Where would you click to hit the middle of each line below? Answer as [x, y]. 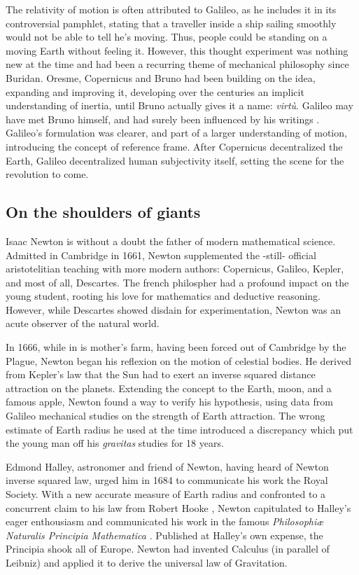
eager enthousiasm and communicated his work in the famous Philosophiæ [165, 521]
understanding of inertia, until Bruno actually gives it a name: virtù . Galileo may [179, 105]
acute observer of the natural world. [83, 323]
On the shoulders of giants [103, 212]
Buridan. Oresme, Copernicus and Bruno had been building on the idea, [161, 77]
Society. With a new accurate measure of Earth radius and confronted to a [166, 494]
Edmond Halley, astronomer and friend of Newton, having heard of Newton [167, 466]
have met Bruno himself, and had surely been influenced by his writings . [163, 119]
